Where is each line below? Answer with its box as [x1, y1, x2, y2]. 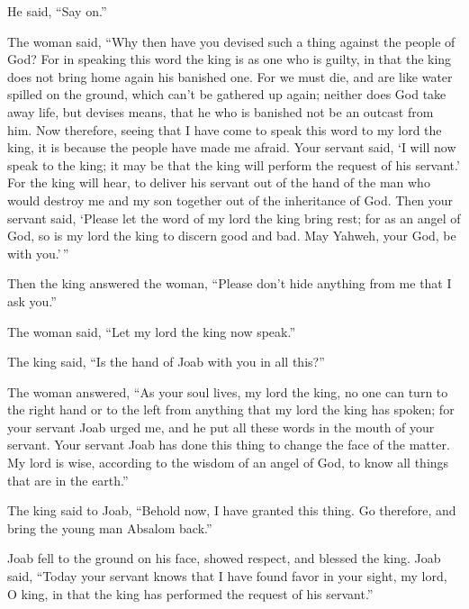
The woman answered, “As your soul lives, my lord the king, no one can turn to [7, 382, 448, 401]
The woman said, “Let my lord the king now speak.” [7, 322, 296, 341]
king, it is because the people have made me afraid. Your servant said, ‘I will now [7, 138, 456, 157]
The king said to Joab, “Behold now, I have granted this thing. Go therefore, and [7, 501, 456, 520]
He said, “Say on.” [7, 2, 107, 20]
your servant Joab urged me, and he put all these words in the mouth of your [7, 417, 435, 436]
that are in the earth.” [7, 470, 129, 489]
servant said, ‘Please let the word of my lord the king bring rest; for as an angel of [7, 208, 461, 227]
